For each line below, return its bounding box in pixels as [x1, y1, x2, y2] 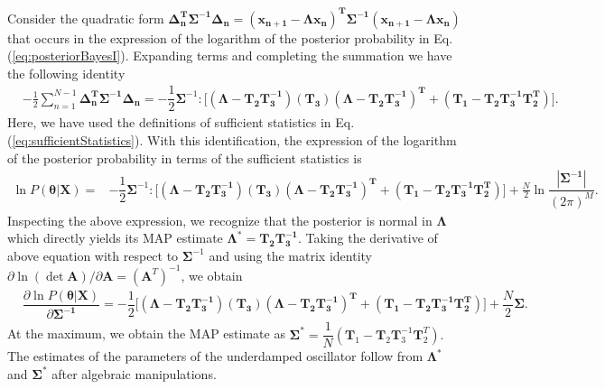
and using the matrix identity [209, 245, 372, 264]
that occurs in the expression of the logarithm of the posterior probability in [7, 28, 430, 47]
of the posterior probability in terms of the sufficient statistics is [7, 148, 362, 167]
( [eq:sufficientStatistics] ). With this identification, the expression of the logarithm [7, 130, 457, 149]
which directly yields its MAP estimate [7, 228, 223, 247]
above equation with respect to [7, 245, 179, 264]
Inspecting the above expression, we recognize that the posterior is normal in [7, 210, 433, 229]
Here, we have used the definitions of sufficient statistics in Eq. [7, 113, 355, 132]
